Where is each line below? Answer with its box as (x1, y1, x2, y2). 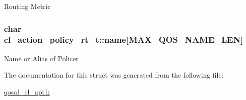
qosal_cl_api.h (4, 86, 50, 97)
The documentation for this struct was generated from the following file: (4, 70, 224, 80)
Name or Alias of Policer (4, 53, 79, 63)
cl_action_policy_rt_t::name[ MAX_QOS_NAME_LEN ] (4, 33, 243, 46)
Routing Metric (4, 1, 51, 11)
